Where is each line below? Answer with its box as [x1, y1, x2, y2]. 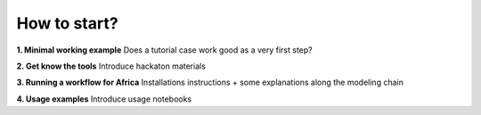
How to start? [16, 13, 119, 33]
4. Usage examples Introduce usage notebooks [16, 94, 192, 104]
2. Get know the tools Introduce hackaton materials [16, 61, 207, 71]
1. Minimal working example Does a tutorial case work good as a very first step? [16, 45, 313, 55]
